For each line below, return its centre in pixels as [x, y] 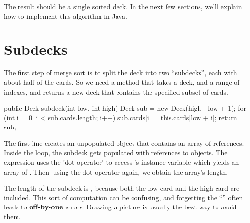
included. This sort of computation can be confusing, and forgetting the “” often [124, 197]
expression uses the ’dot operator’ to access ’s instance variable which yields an [122, 162]
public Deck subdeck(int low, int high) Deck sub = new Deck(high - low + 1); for [125, 108]
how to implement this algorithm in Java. [66, 16]
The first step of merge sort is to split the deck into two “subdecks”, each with [121, 72]
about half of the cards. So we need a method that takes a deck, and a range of [122, 82]
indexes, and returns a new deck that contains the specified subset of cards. [116, 91]
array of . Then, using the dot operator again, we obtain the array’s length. [116, 171]
